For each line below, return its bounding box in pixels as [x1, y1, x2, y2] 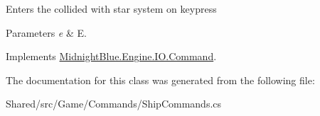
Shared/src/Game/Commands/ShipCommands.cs [6, 96, 222, 111]
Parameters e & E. [6, 25, 87, 40]
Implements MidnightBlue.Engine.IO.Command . [6, 49, 217, 64]
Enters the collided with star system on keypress [6, 1, 217, 16]
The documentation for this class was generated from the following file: [6, 72, 315, 87]
